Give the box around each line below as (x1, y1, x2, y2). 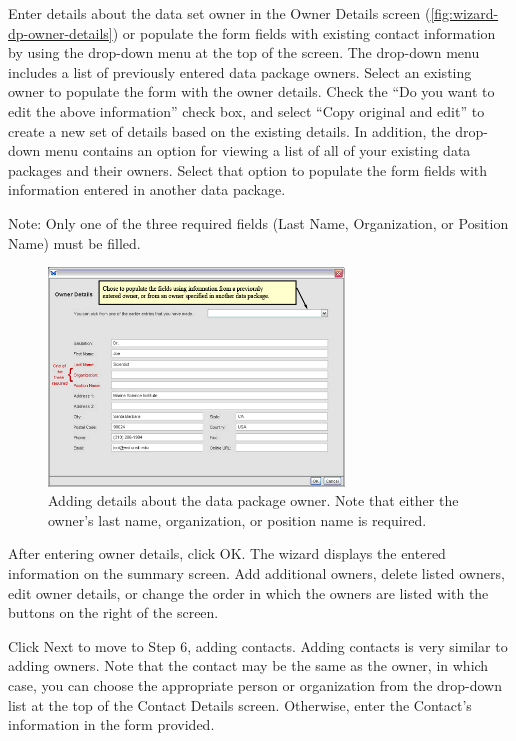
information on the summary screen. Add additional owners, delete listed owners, (8, 563, 505, 583)
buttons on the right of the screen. (8, 602, 219, 623)
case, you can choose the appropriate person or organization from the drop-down (8, 674, 503, 695)
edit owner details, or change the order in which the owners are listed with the (8, 582, 489, 603)
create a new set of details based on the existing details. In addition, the (8, 120, 451, 141)
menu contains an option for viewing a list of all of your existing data (44, 140, 471, 161)
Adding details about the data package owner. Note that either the (48, 490, 459, 511)
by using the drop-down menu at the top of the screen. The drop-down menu (8, 42, 480, 63)
